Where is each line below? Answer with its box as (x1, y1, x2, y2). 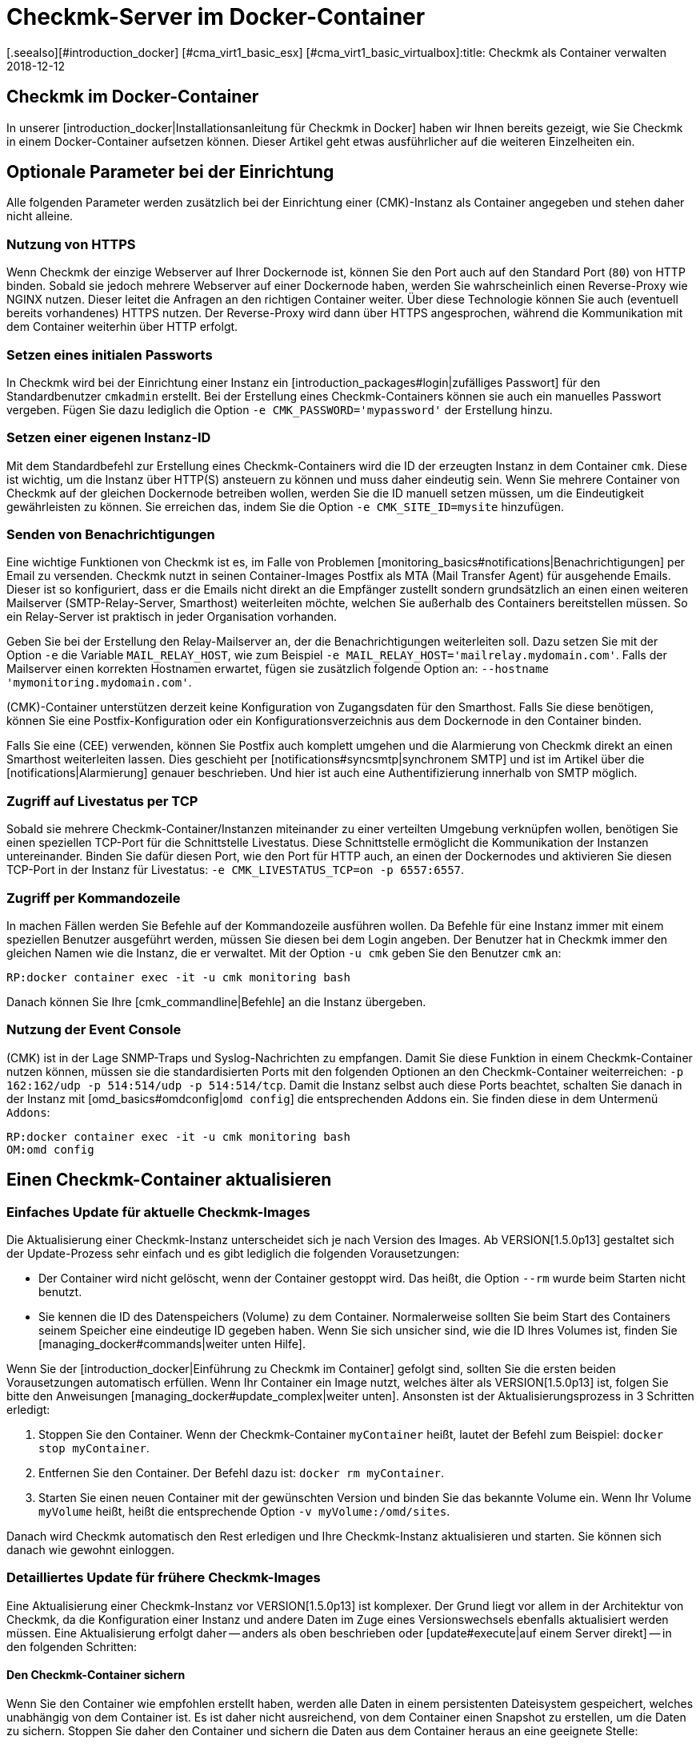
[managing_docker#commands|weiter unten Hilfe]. (38, 1336, 306, 1351)
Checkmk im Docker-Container (6, 87, 259, 107)
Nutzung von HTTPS (6, 236, 136, 252)
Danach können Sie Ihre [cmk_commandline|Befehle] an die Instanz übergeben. (6, 994, 426, 1009)
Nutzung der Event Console (6, 1021, 182, 1038)
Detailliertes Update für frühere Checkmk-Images (6, 1569, 321, 1586)
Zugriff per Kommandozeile (6, 889, 181, 906)
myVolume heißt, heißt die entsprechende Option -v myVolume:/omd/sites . (38, 1504, 450, 1518)
